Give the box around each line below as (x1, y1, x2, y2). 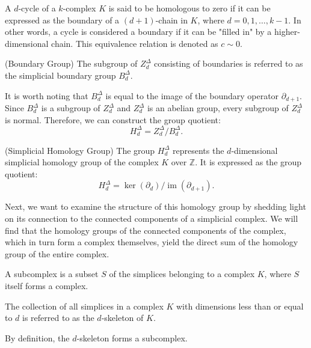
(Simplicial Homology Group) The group (5, 144, 155, 156)
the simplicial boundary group (5, 69, 116, 81)
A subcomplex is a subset (5, 267, 99, 280)
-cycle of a (18, 2, 56, 14)
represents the (173, 144, 224, 156)
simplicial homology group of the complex (5, 156, 159, 168)
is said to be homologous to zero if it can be (108, 2, 271, 14)
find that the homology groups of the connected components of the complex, (5, 224, 286, 236)
